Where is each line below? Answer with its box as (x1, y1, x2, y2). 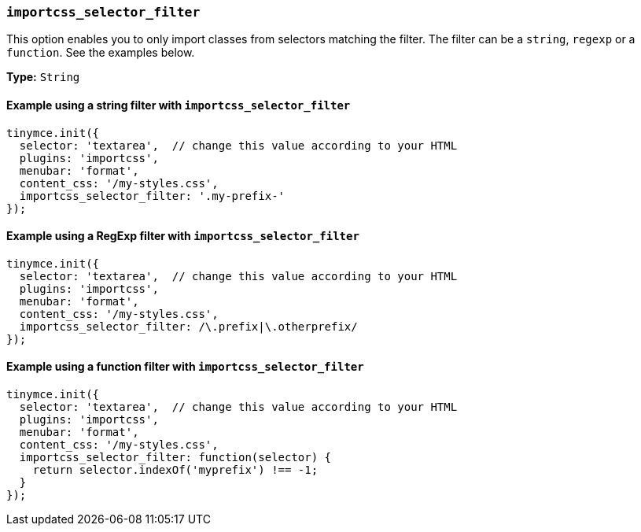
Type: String (6, 70, 80, 84)
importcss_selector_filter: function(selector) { (19, 451, 332, 464)
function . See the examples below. (6, 46, 195, 60)
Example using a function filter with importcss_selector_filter (6, 360, 364, 374)
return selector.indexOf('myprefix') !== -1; (32, 464, 319, 477)
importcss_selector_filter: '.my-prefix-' (19, 189, 286, 202)
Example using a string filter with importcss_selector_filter (6, 98, 351, 112)
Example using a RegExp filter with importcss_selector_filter (6, 229, 359, 243)
